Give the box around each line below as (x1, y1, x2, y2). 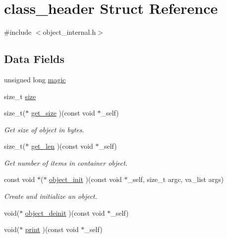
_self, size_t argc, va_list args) (127, 174, 224, 184)
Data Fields (4, 51, 65, 66)
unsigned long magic (4, 74, 66, 84)
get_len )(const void (31, 141, 93, 151)
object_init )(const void (49, 174, 122, 184)
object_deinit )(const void (25, 207, 105, 218)
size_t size (4, 91, 36, 101)
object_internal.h (43, 27, 96, 37)
